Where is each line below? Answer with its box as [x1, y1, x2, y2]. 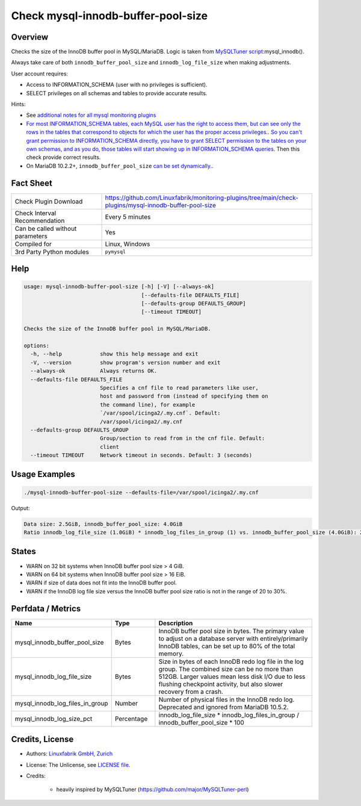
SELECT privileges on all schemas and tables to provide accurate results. [26, 89, 208, 96]
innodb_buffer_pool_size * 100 [158, 718, 245, 726]
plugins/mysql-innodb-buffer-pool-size [105, 201, 217, 209]
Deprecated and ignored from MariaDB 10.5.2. [158, 702, 289, 711]
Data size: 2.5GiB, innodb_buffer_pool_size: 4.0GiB [23, 520, 183, 527]
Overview [11, 32, 49, 42]
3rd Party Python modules [14, 248, 90, 256]
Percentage [114, 714, 148, 723]
